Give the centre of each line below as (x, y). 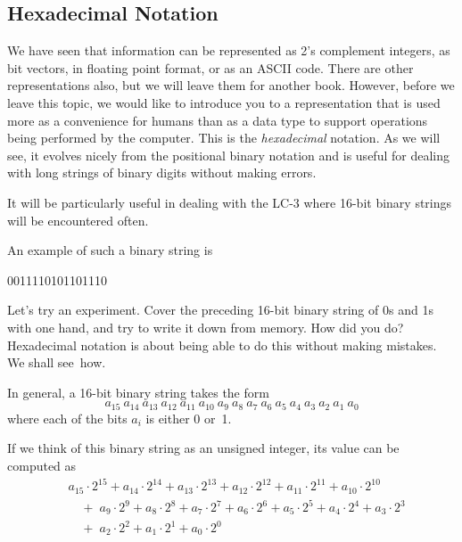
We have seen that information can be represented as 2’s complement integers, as (229, 50)
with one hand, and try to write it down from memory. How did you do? (206, 327)
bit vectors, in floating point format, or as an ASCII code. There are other (210, 67)
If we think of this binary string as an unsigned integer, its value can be (203, 448)
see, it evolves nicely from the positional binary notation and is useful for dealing (228, 155)
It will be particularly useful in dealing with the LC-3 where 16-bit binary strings (230, 202)
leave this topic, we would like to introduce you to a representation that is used (224, 102)
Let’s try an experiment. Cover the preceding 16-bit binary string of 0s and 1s (220, 310)
